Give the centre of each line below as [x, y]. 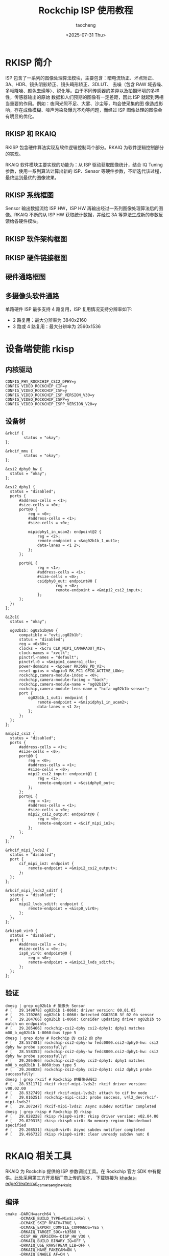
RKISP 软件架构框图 [36, 239]
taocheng [86, 25]
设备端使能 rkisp [40, 349]
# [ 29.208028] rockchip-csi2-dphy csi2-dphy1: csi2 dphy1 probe [79, 1069]
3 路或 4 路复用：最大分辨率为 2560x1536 [57, 326]
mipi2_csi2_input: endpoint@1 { [62, 774]
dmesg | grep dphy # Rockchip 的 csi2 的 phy [54, 1038]
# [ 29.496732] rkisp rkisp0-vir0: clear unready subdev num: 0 [77, 1134]
